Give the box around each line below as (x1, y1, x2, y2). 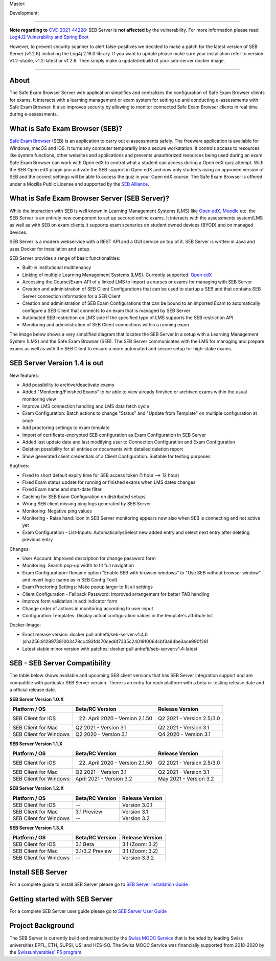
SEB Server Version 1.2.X (9, 785, 64, 791)
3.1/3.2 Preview (75, 847, 112, 855)
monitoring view (22, 396, 56, 402)
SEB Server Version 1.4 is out (9, 359, 104, 368)
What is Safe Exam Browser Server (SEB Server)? (9, 194, 170, 203)
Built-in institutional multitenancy (22, 264, 91, 271)
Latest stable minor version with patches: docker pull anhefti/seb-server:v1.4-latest (22, 645, 198, 652)
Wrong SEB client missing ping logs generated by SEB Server (22, 501, 151, 507)
